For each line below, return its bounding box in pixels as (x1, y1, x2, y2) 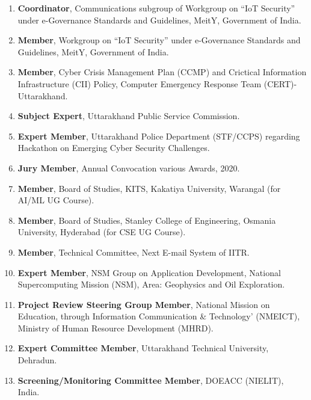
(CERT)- (263, 77, 297, 90)
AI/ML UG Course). (17, 194, 94, 206)
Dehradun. (17, 354, 57, 366)
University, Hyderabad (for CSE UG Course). (17, 226, 186, 238)
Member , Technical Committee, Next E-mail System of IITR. (17, 245, 250, 258)
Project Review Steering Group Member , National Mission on (17, 298, 270, 310)
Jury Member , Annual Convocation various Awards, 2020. (17, 161, 240, 174)
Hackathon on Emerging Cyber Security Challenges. (17, 141, 210, 154)
